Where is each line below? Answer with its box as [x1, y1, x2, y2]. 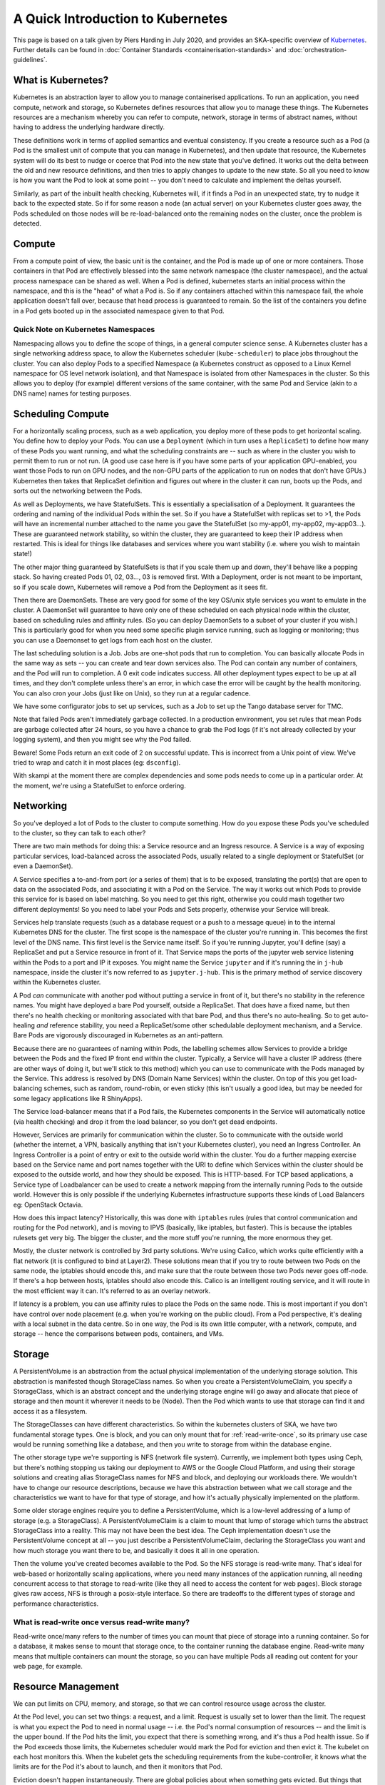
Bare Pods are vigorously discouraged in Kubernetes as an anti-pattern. [13, 1031, 225, 1040]
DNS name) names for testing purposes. [13, 389, 132, 398]
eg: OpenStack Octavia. [13, 1200, 83, 1209]
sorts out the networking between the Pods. [13, 486, 143, 496]
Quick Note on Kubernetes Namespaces [13, 324, 155, 334]
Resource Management [13, 1680, 119, 1692]
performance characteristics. [13, 1599, 99, 1608]
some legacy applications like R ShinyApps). [13, 1094, 143, 1102]
